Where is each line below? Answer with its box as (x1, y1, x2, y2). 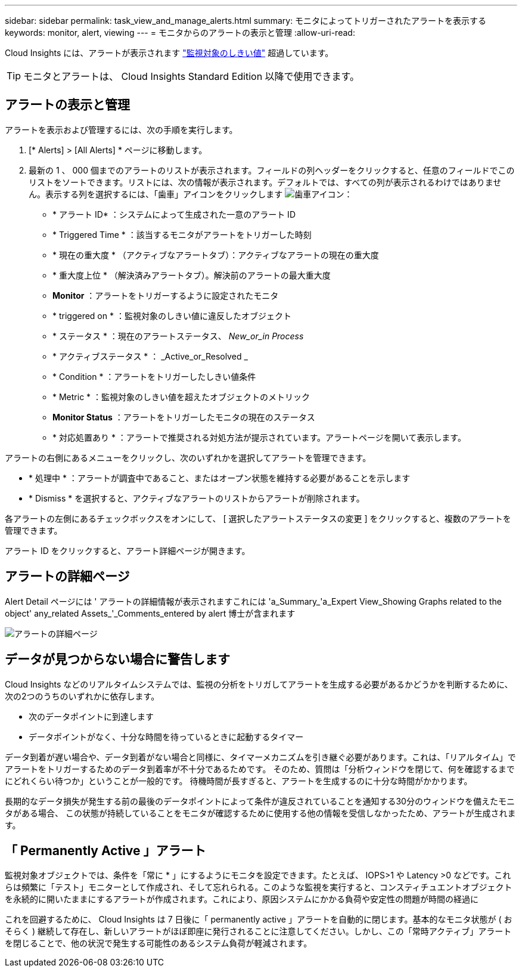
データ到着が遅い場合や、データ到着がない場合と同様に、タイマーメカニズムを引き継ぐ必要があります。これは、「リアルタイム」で (5, 751, 516, 762)
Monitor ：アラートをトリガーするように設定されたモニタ (52, 290, 279, 301)
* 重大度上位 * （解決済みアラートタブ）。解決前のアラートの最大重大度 (52, 270, 331, 280)
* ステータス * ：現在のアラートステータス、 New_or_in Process (52, 330, 304, 341)
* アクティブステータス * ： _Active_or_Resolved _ (52, 351, 248, 361)
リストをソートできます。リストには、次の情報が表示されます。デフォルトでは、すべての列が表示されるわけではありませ (29, 177, 502, 187)
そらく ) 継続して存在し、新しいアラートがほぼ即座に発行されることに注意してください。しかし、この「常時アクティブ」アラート (5, 926, 512, 937)
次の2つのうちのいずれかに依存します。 (5, 691, 160, 701)
